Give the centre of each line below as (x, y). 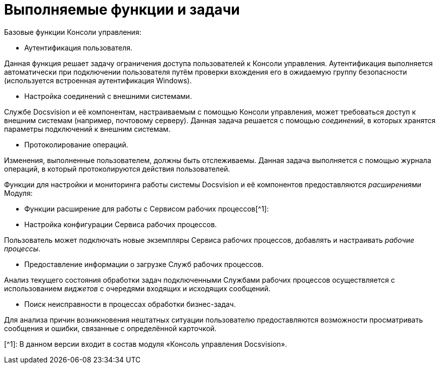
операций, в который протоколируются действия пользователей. (117, 169)
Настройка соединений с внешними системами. (108, 96)
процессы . (22, 248)
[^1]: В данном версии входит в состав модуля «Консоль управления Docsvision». (146, 344)
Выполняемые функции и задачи (122, 10)
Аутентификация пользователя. (79, 47)
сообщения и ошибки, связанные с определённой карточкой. (110, 328)
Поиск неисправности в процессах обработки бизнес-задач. (130, 304)
